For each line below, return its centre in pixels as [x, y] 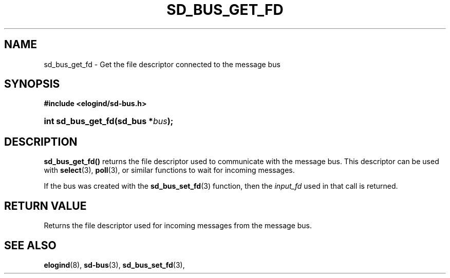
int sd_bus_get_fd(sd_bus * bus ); [109, 121]
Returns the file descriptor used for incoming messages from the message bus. [178, 226]
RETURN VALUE [45, 206]
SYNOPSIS [32, 84]
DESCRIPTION [41, 142]
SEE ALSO [30, 245]
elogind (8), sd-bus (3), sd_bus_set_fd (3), [114, 265]
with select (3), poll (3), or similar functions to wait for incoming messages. [169, 170]
